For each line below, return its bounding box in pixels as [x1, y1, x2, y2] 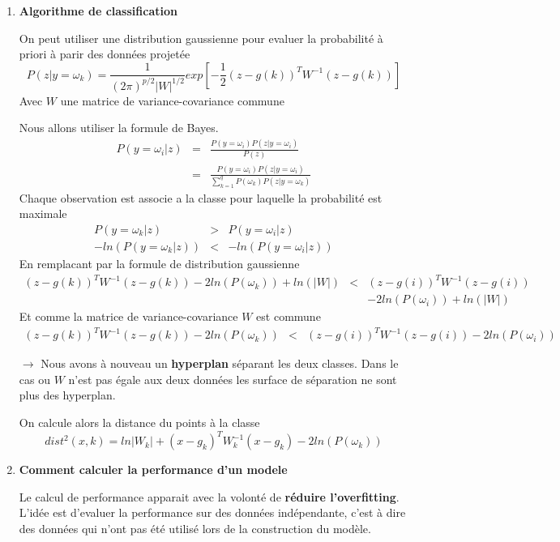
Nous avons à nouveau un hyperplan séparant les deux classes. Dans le [41, 355, 399, 372]
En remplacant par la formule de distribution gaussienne [19, 254, 300, 271]
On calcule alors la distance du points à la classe [19, 414, 260, 431]
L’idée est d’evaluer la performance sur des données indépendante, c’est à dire [19, 504, 406, 521]
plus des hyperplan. [19, 386, 116, 403]
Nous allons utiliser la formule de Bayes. [19, 119, 219, 136]
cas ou [19, 370, 50, 387]
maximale [19, 205, 67, 222]
